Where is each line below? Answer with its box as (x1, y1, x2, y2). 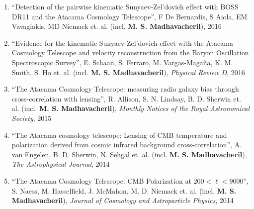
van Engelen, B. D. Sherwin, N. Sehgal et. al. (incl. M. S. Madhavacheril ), (11, 149, 247, 159)
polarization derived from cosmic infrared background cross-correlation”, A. (11, 139, 242, 150)
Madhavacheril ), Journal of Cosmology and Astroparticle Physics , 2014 (11, 195, 234, 206)
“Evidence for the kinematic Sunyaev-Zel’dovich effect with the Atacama (11, 37, 233, 48)
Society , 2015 (11, 112, 52, 123)
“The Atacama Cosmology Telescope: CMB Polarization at (11, 175, 191, 186)
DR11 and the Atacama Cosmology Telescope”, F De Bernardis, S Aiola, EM (11, 11, 248, 21)
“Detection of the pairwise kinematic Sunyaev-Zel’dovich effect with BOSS (11, 1, 239, 11)
